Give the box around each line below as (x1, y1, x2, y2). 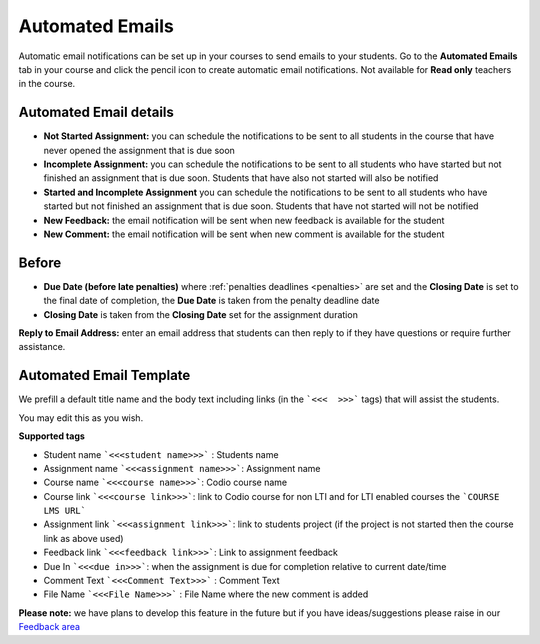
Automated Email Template (18, 367, 191, 384)
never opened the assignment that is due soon (43, 144, 235, 156)
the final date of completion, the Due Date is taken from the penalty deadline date (43, 295, 380, 307)
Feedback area (18, 621, 80, 633)
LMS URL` (43, 505, 87, 517)
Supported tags (18, 430, 85, 442)
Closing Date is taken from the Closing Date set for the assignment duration (43, 308, 359, 320)
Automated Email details (18, 104, 175, 121)
